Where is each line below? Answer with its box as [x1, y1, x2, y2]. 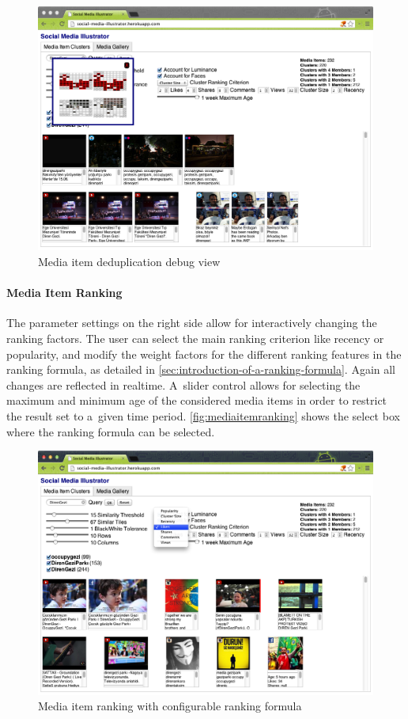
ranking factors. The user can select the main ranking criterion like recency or [6, 330, 384, 347]
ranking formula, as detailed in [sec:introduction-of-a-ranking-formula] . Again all [6, 361, 396, 378]
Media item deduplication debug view [38, 253, 221, 270]
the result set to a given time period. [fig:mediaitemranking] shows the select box [6, 408, 400, 424]
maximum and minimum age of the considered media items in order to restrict [6, 392, 387, 409]
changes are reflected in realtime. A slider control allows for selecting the [6, 376, 361, 393]
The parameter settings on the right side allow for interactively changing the [6, 314, 377, 331]
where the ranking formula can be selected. [6, 423, 215, 439]
